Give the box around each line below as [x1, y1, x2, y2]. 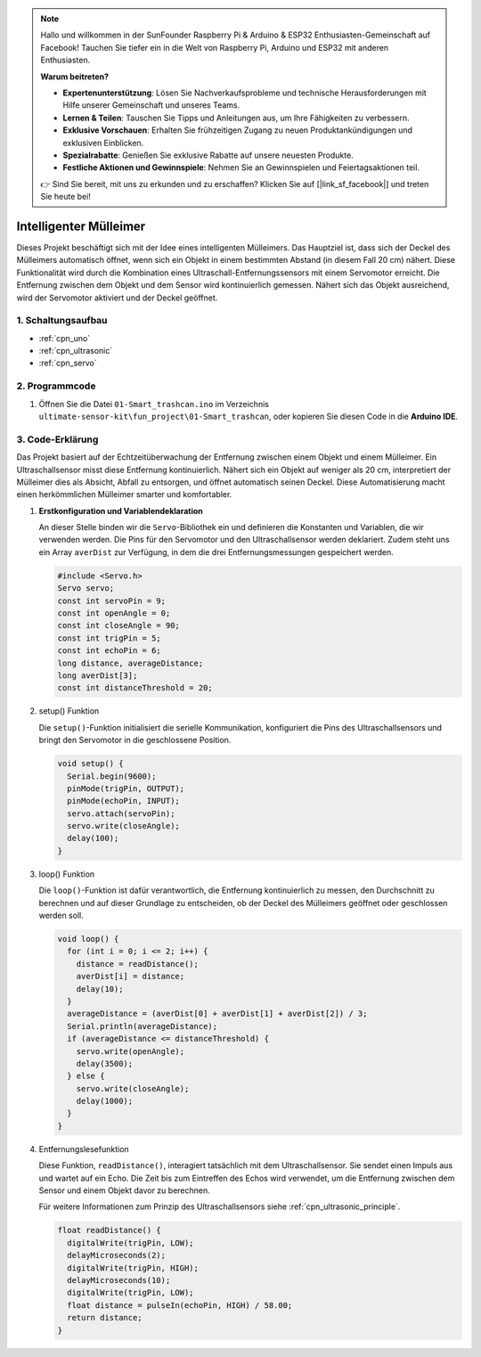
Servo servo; [57, 584, 115, 593]
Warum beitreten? [40, 71, 110, 82]
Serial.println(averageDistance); [67, 1021, 218, 1031]
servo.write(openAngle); [76, 1046, 185, 1056]
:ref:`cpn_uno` [38, 332, 91, 343]
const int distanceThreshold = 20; [57, 683, 213, 693]
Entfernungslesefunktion [38, 1143, 129, 1154]
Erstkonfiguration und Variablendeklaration [38, 505, 204, 516]
